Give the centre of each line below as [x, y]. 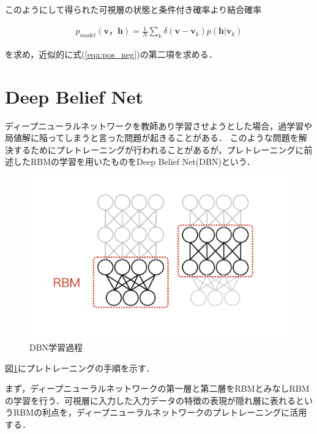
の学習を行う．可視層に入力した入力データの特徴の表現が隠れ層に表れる [150, 400]
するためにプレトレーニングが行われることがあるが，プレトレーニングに [158, 149]
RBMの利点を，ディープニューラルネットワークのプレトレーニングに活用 [160, 412]
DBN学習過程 [56, 347]
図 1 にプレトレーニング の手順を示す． [80, 367]
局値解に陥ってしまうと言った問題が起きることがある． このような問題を [152, 138]
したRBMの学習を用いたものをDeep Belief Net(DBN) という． [134, 162]
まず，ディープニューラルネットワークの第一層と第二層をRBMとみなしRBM [157, 388]
